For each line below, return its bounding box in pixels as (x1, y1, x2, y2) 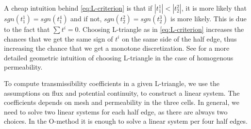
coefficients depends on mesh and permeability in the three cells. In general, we (4, 97, 239, 107)
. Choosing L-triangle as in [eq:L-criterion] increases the (78, 24, 244, 34)
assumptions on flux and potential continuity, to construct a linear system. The (4, 87, 240, 98)
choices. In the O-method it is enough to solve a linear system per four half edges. (4, 116, 248, 126)
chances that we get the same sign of (4, 33, 113, 43)
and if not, (70, 14, 102, 23)
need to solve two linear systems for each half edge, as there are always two (4, 106, 228, 116)
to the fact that (4, 24, 50, 34)
